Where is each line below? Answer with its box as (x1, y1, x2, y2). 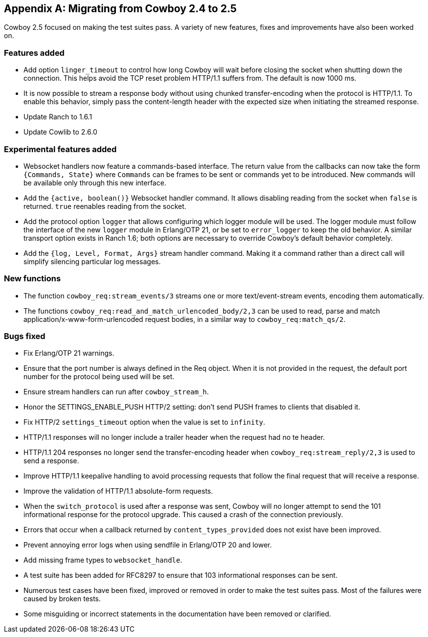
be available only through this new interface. (23, 178, 166, 187)
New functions (4, 273, 61, 284)
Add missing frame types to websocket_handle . (23, 556, 182, 565)
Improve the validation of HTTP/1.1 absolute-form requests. (23, 487, 213, 496)
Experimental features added (4, 144, 117, 154)
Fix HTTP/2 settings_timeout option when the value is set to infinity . (23, 418, 266, 427)
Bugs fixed (4, 331, 45, 341)
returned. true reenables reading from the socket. (23, 202, 186, 210)
